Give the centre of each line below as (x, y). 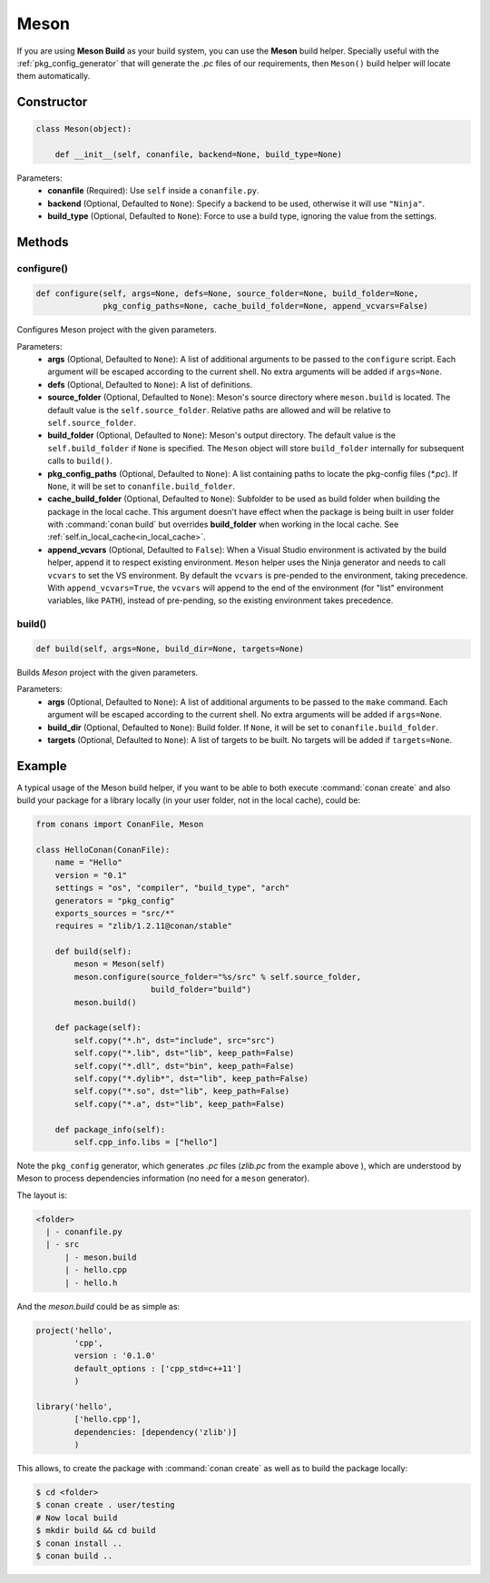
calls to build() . (80, 461)
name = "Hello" (88, 862)
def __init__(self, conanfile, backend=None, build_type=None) (199, 155)
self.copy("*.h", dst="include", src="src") (175, 1040)
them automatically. (54, 76)
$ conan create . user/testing (106, 1505)
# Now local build (77, 1518)
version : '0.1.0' (115, 1356)
